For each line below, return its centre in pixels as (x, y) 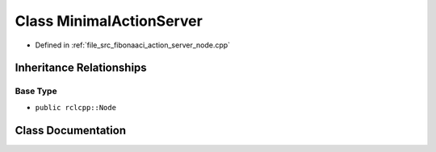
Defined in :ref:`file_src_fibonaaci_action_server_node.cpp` (132, 45)
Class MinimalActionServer (109, 21)
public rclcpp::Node (76, 107)
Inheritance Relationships (81, 68)
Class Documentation (71, 130)
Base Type (36, 91)
